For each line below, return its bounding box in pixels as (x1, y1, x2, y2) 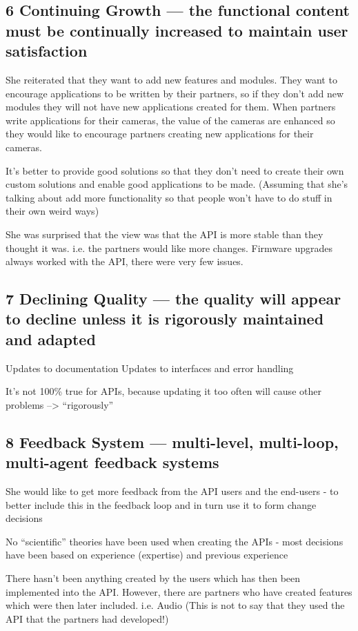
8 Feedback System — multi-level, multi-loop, (6, 431, 339, 452)
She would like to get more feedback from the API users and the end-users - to (6, 484, 339, 498)
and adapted (6, 328, 96, 349)
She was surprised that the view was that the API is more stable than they (6, 226, 324, 241)
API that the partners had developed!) (6, 611, 169, 625)
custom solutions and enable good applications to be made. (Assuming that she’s (6, 177, 348, 191)
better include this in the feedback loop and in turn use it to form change (6, 497, 317, 512)
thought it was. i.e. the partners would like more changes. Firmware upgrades (6, 240, 332, 255)
